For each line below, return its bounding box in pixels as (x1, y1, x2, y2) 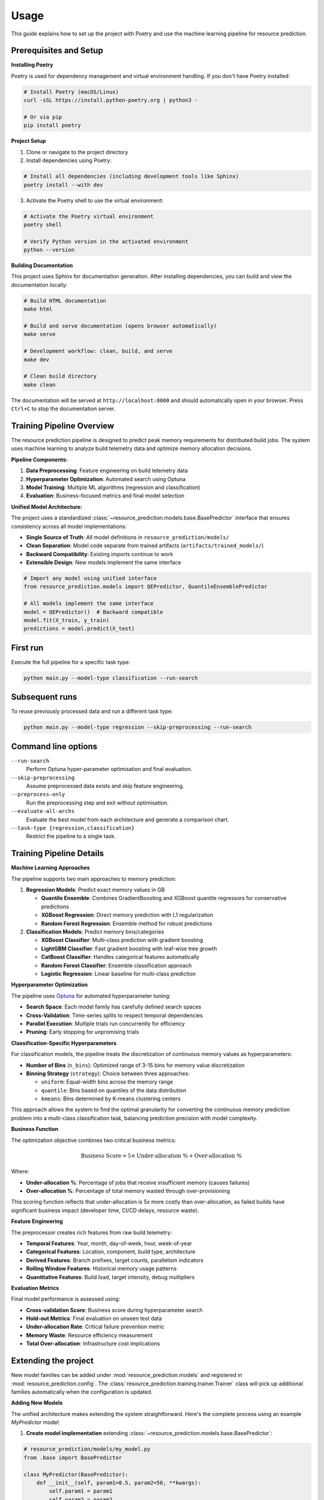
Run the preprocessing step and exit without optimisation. (26, 799, 169, 806)
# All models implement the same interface (23, 600, 154, 607)
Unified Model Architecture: (11, 503, 82, 510)
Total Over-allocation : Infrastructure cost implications (26, 1340, 160, 1347)
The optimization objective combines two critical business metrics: (11, 1136, 176, 1144)
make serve (23, 331, 56, 338)
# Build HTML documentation (23, 297, 106, 304)
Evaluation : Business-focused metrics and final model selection (26, 492, 185, 499)
